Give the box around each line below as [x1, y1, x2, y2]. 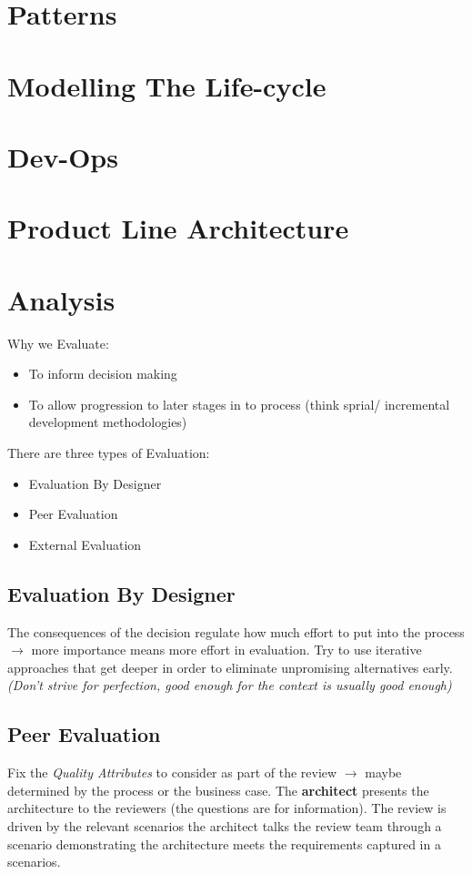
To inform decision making [28, 364, 177, 383]
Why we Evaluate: [7, 333, 109, 352]
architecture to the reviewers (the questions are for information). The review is [7, 798, 447, 818]
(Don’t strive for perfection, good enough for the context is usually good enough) [7, 676, 452, 695]
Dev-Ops [7, 137, 118, 175]
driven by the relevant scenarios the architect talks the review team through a [7, 816, 442, 835]
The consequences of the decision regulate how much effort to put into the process [7, 622, 465, 641]
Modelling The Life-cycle [7, 66, 326, 104]
